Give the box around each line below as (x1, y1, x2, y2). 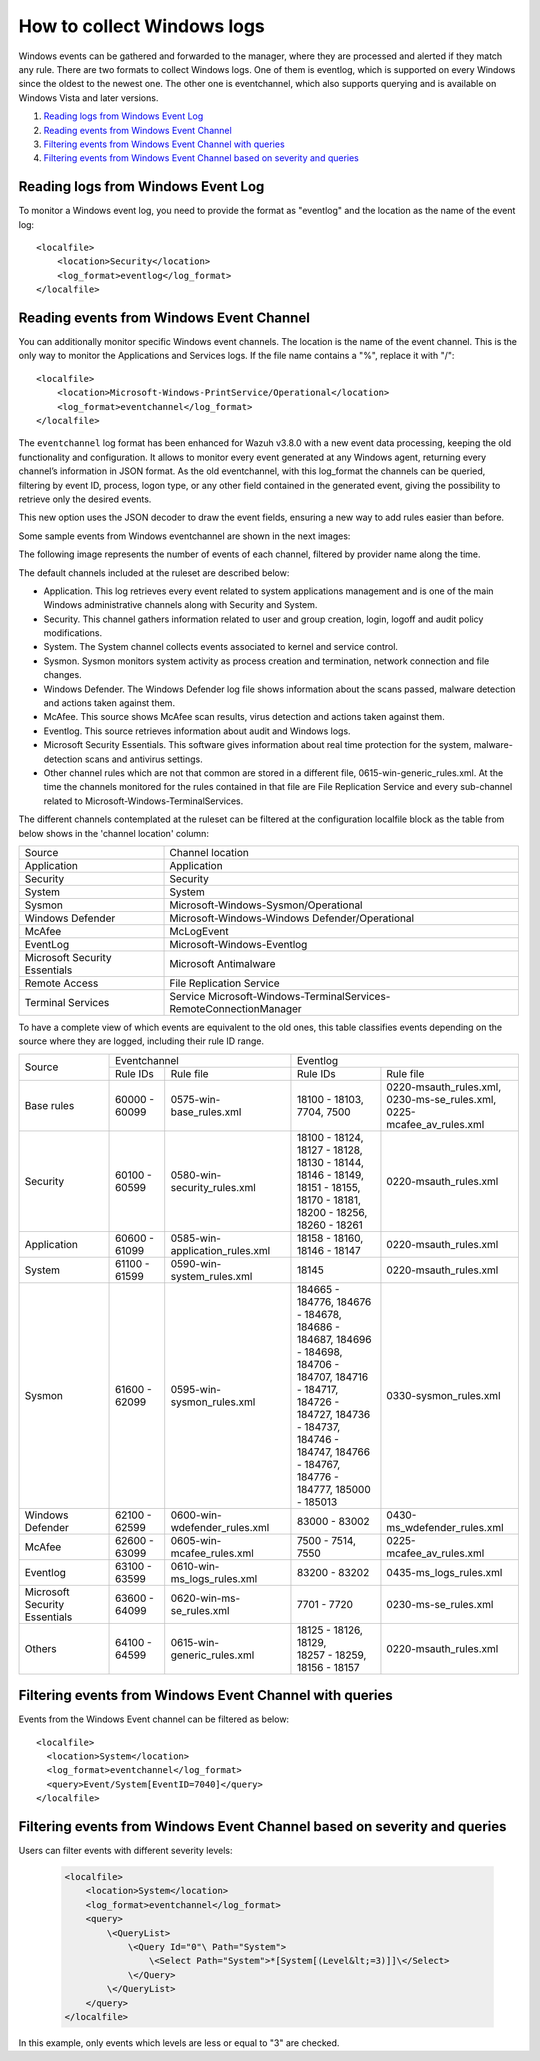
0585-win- (170, 1231, 222, 1245)
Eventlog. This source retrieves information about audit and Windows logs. (43, 725, 351, 737)
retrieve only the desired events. (18, 493, 152, 505)
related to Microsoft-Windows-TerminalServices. (43, 795, 244, 807)
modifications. (43, 627, 103, 639)
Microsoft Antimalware (169, 956, 276, 970)
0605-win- (170, 1533, 222, 1547)
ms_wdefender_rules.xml (386, 1520, 504, 1534)
